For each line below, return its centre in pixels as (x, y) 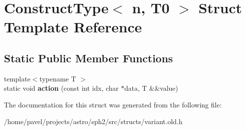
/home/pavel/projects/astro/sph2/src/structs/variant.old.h (93, 121)
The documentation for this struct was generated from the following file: (113, 104)
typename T (58, 78)
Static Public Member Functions (89, 58)
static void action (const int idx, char (61, 88)
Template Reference (73, 27)
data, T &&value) (151, 88)
